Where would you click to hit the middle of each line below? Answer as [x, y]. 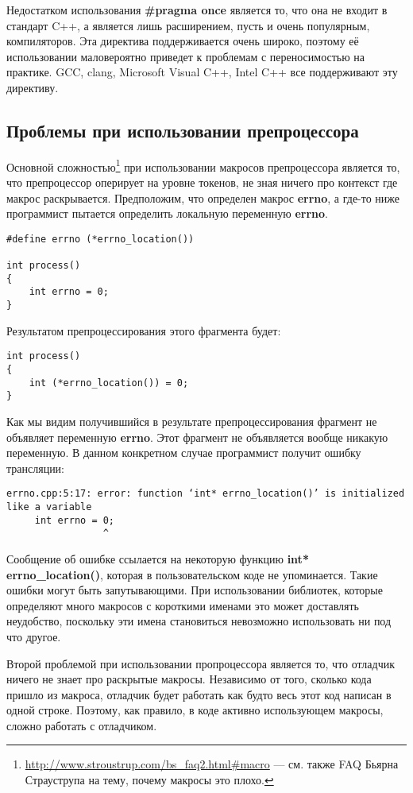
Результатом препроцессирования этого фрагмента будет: [144, 330]
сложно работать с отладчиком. [82, 725]
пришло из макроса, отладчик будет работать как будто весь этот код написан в [199, 694]
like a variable [49, 507]
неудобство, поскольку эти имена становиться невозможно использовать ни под [199, 621]
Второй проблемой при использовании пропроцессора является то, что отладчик [201, 663]
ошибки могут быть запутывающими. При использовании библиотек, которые [195, 590]
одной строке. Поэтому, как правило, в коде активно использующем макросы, [195, 710]
